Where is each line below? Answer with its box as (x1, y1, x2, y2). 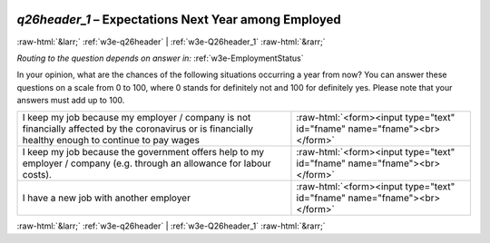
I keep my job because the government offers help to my (22, 146, 265, 159)
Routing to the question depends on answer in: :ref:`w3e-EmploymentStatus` (16, 53, 304, 63)
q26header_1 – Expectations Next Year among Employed (16, 12, 341, 27)
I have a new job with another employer (22, 191, 191, 204)
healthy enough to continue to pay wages (22, 134, 200, 147)
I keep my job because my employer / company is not (22, 112, 251, 124)
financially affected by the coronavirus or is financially (22, 122, 254, 135)
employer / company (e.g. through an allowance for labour (22, 157, 271, 170)
